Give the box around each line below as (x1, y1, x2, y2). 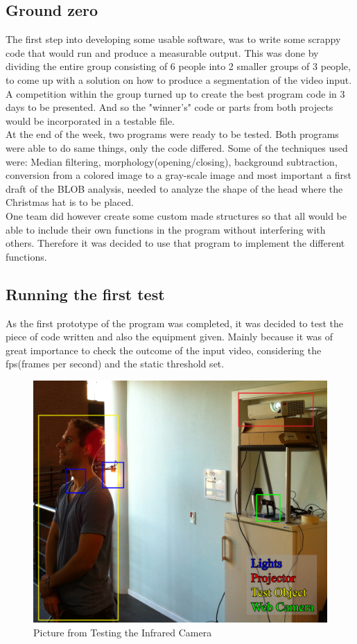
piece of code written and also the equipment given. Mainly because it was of (6, 329, 333, 344)
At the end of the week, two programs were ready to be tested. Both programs (6, 127, 339, 141)
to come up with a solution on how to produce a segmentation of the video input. (6, 72, 352, 87)
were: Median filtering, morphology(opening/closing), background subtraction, (6, 154, 338, 168)
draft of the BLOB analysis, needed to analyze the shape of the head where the (6, 181, 343, 195)
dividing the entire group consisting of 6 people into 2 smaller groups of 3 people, (6, 59, 351, 73)
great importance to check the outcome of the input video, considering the (6, 342, 322, 357)
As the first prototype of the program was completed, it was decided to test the (6, 315, 343, 330)
